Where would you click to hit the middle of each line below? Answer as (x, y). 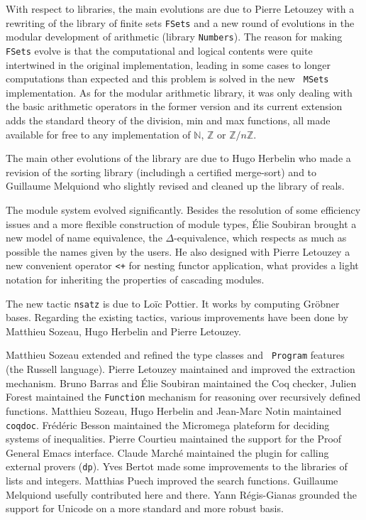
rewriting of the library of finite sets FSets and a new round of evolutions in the (180, 22)
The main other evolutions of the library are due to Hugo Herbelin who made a (178, 158)
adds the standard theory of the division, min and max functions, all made (168, 120)
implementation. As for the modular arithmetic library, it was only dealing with (179, 92)
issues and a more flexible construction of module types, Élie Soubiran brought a (181, 223)
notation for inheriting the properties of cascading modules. (135, 279)
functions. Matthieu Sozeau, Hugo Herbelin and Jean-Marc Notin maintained (174, 410)
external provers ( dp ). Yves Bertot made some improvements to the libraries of (177, 466)
